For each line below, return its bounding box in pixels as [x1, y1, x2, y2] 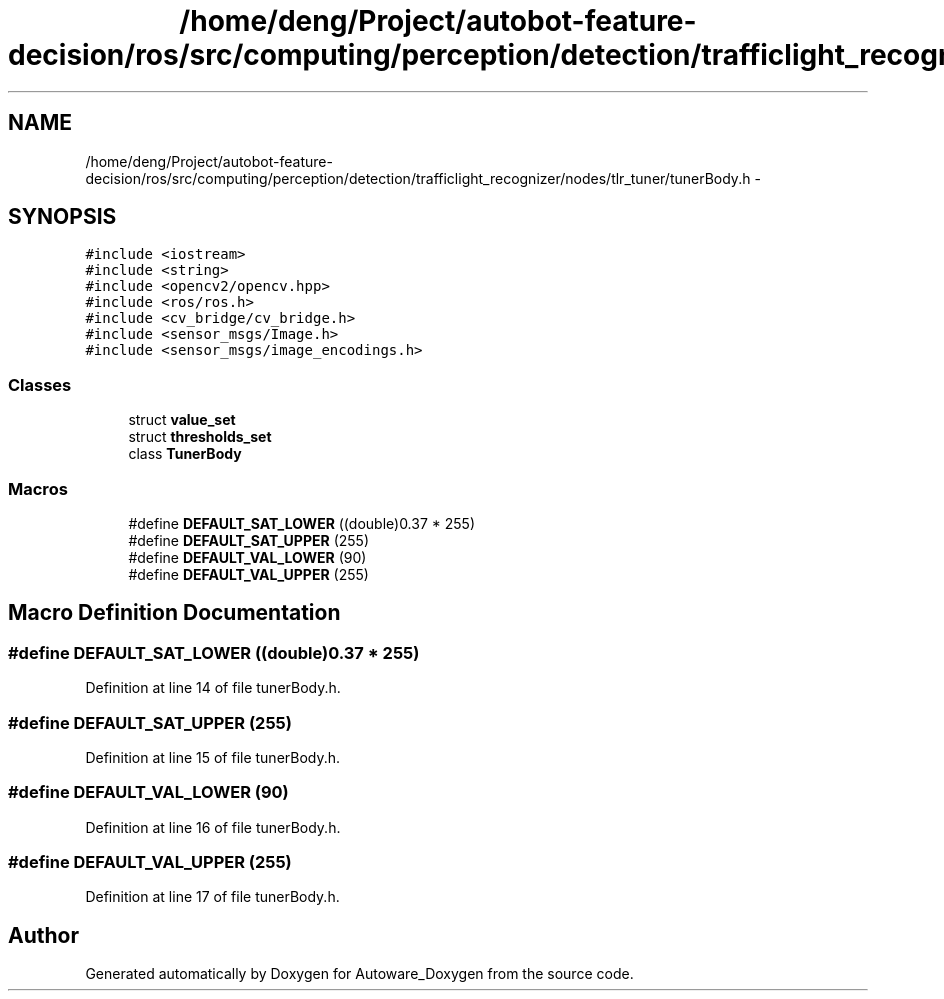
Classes [8, 374, 72, 395]
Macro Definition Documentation [8, 600, 341, 626]
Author [8, 922, 79, 948]
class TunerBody [128, 445, 242, 463]
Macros [8, 478, 68, 499]
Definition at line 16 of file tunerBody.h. [85, 818, 341, 836]
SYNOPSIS [8, 204, 117, 230]
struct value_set [128, 411, 236, 429]
